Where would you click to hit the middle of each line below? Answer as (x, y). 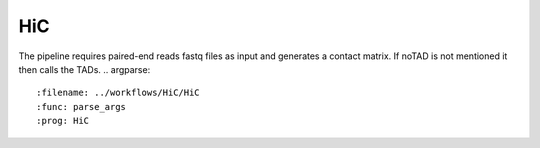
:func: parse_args (81, 106)
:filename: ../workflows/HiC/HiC (118, 93)
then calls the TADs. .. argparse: (84, 69)
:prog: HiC (63, 121)
